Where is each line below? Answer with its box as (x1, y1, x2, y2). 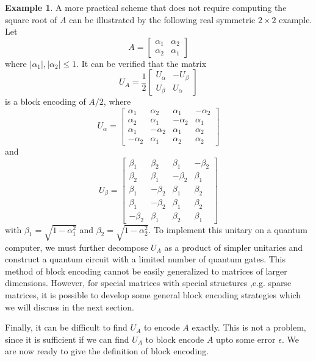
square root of (5, 13, 57, 26)
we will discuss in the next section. (5, 300, 134, 313)
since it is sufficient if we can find (5, 332, 129, 345)
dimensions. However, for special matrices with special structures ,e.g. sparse (5, 276, 292, 289)
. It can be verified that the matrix (76, 57, 207, 69)
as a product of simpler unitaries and (164, 240, 303, 253)
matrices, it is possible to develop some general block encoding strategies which (5, 288, 301, 301)
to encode (143, 321, 180, 334)
